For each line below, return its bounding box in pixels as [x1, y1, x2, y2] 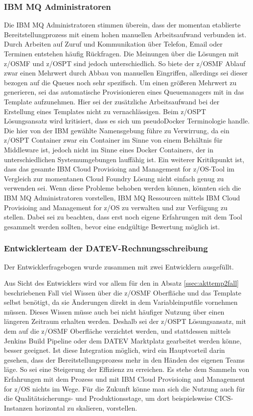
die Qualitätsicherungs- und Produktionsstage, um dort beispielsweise [4, 393, 212, 403]
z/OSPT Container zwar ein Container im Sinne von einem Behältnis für [4, 135, 223, 145]
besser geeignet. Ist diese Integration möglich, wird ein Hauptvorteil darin [4, 345, 225, 355]
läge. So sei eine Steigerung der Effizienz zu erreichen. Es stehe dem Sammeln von [4, 364, 250, 374]
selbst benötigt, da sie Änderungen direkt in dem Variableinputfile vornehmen [4, 297, 238, 307]
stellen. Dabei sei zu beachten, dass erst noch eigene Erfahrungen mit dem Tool [4, 212, 242, 222]
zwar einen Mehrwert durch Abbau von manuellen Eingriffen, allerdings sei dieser [4, 68, 248, 78]
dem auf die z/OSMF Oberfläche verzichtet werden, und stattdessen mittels [4, 326, 231, 336]
